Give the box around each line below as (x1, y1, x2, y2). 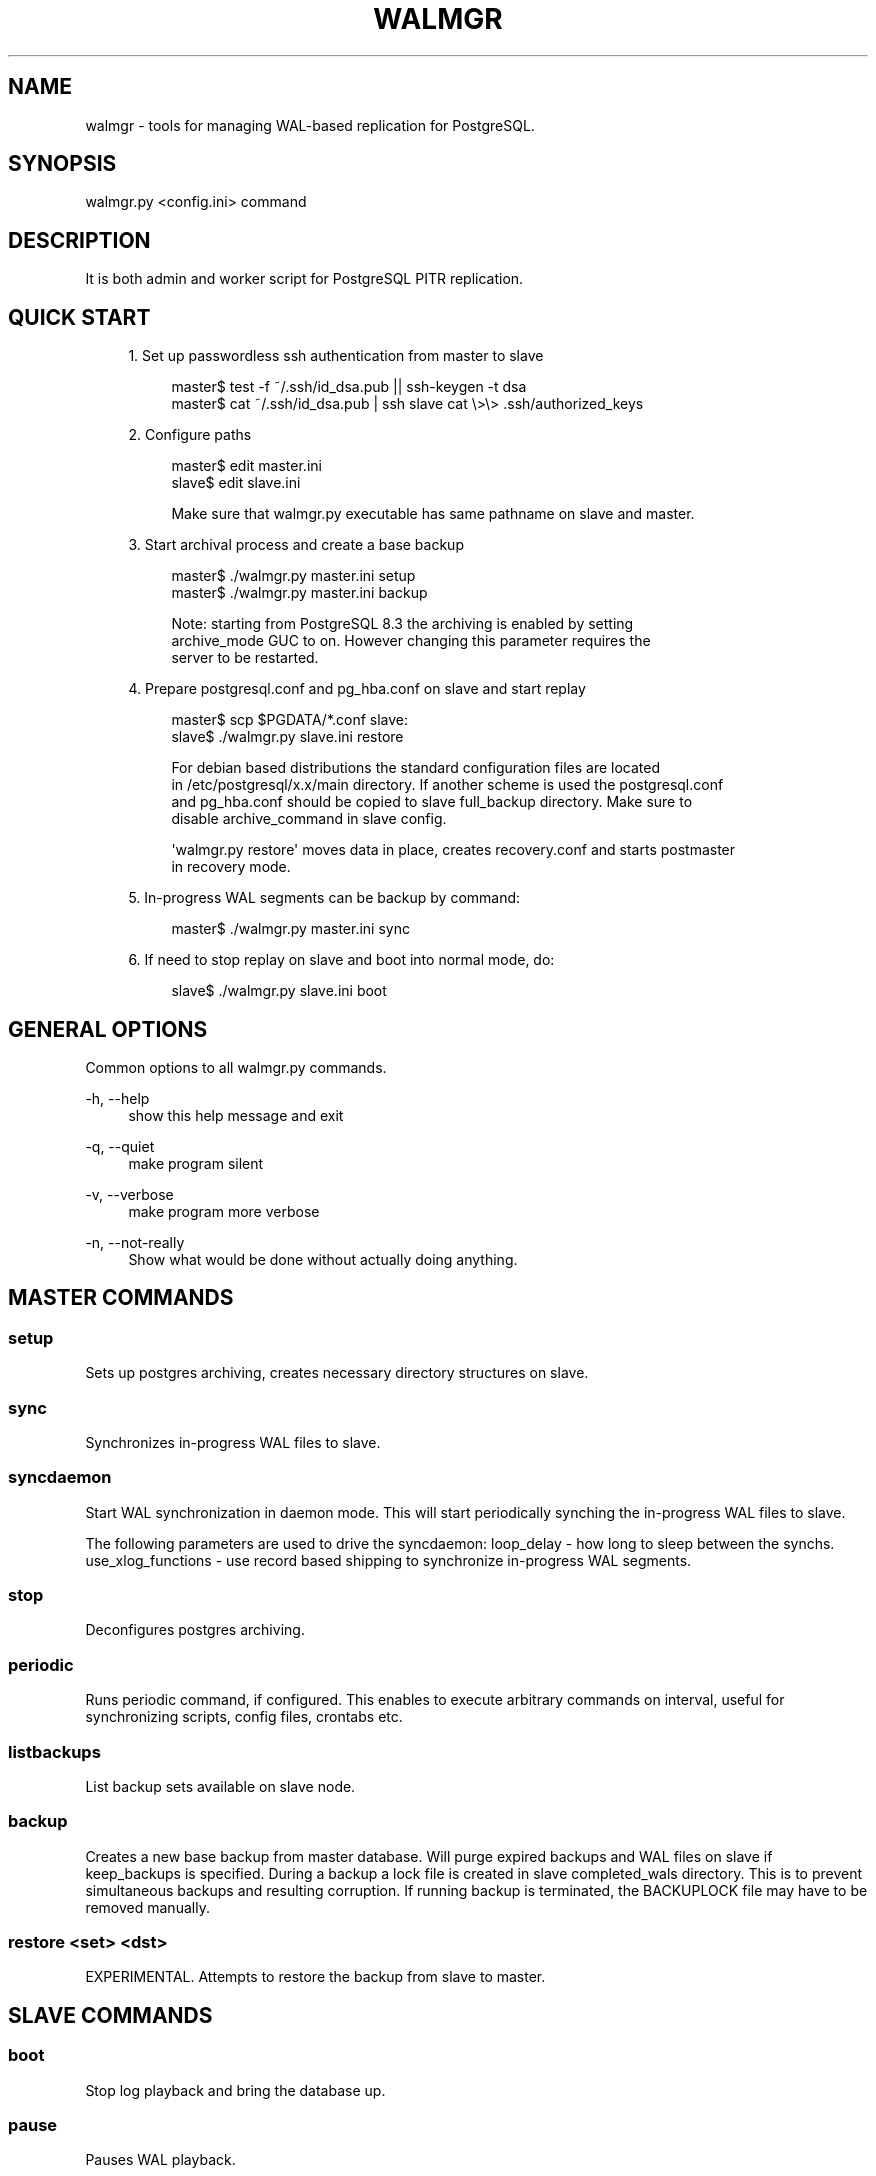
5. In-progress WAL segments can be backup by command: (128, 889, 521, 907)
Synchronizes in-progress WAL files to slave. (85, 1433, 381, 1451)
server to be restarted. (171, 649, 319, 667)
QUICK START (8, 304, 151, 330)
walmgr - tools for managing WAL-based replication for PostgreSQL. (85, 116, 535, 134)
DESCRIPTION (8, 227, 151, 253)
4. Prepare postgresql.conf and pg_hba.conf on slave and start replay (128, 680, 586, 698)
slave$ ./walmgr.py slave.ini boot (171, 982, 387, 1000)
